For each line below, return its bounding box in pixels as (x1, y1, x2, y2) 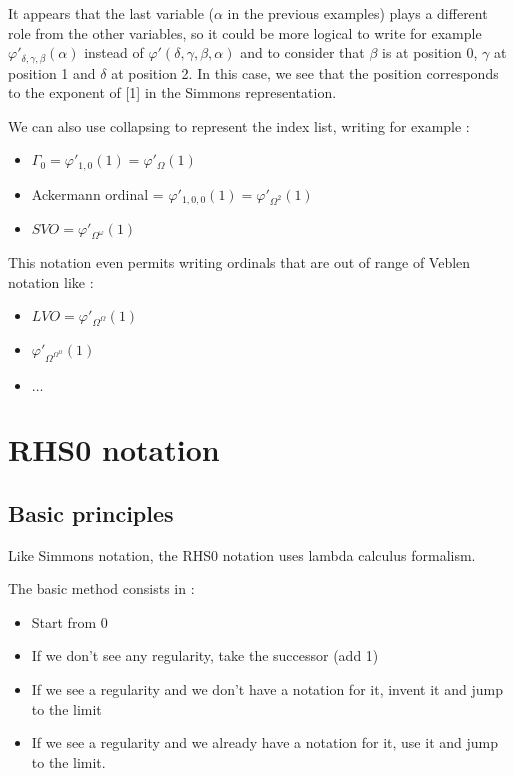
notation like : (8, 271, 94, 292)
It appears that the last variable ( (8, 3, 214, 23)
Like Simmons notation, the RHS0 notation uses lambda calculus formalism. (8, 544, 476, 565)
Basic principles (8, 497, 174, 528)
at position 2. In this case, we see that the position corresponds (111, 62, 499, 83)
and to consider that (240, 42, 365, 63)
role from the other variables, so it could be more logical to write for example (8, 22, 482, 43)
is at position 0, (382, 42, 478, 63)
